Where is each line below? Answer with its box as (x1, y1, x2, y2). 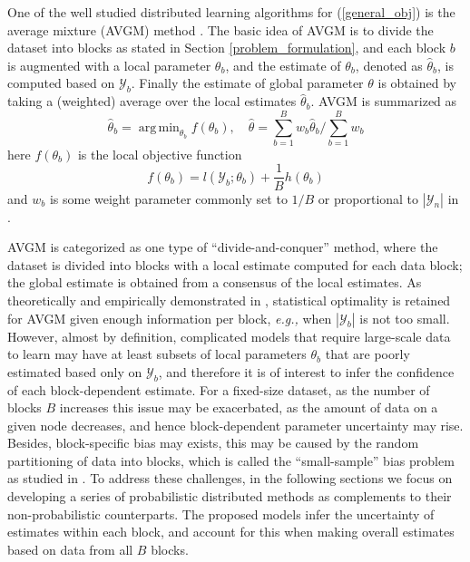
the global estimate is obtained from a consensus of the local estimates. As (7, 273, 422, 292)
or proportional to (318, 189, 419, 208)
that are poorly (325, 344, 410, 363)
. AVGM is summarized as (310, 92, 457, 111)
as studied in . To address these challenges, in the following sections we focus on (7, 469, 453, 488)
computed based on (7, 73, 115, 92)
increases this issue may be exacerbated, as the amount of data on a (59, 398, 438, 417)
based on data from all (7, 539, 133, 558)
